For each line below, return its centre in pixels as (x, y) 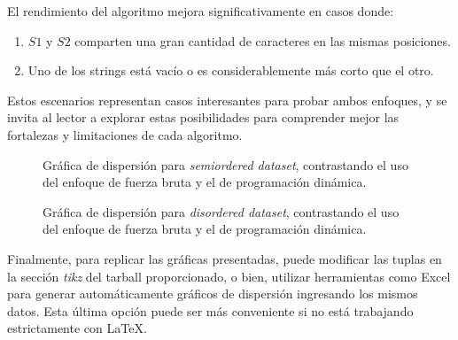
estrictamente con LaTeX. (77, 328)
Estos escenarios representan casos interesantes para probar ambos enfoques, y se (227, 100)
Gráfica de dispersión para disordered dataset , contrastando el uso (221, 211)
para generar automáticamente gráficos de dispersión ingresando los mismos (213, 294)
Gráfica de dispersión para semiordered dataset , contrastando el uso (225, 164)
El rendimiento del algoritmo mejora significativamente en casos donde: (201, 11)
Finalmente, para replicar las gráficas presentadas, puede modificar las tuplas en (225, 258)
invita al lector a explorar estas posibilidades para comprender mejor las (203, 117)
